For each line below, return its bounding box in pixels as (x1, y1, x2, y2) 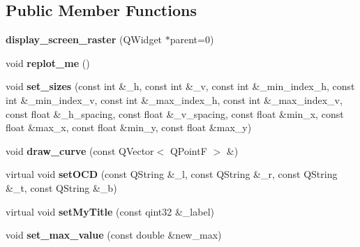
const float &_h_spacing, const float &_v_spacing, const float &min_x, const (6, 106, 344, 121)
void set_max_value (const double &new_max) (6, 227, 222, 242)
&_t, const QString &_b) (6, 180, 117, 195)
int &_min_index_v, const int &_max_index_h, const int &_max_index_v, (6, 92, 343, 107)
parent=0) (170, 32, 214, 47)
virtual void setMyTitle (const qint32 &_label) (6, 204, 214, 218)
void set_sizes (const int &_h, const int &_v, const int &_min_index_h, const (6, 79, 355, 93)
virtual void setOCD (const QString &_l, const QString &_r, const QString (6, 167, 338, 181)
